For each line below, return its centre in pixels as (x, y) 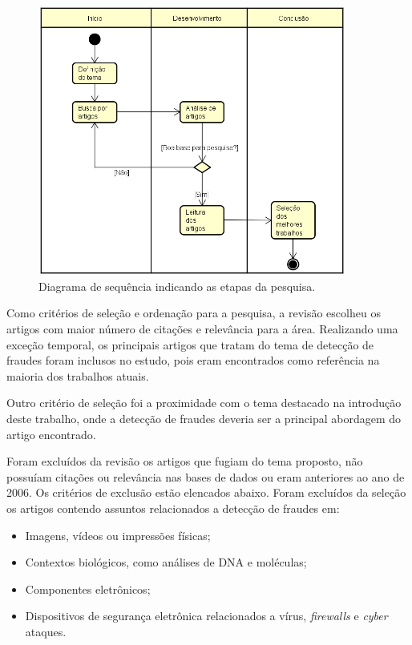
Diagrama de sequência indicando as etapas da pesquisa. (177, 286)
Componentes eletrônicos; (88, 589)
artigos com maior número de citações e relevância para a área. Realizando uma (202, 329)
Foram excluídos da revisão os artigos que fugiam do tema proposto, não (185, 461)
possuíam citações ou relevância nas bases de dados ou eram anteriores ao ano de (206, 476)
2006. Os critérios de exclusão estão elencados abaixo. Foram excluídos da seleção (206, 492)
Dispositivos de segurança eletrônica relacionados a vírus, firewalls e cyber (206, 616)
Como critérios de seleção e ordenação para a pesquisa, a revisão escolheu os (194, 313)
